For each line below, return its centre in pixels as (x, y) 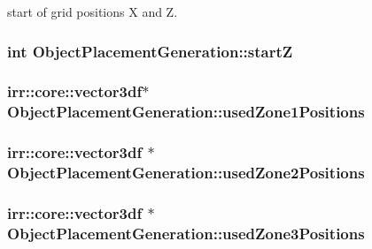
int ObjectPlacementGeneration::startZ (150, 51)
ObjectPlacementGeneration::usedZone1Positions (186, 112)
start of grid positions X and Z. (93, 11)
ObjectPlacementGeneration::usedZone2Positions (186, 173)
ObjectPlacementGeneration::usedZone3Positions (186, 233)
